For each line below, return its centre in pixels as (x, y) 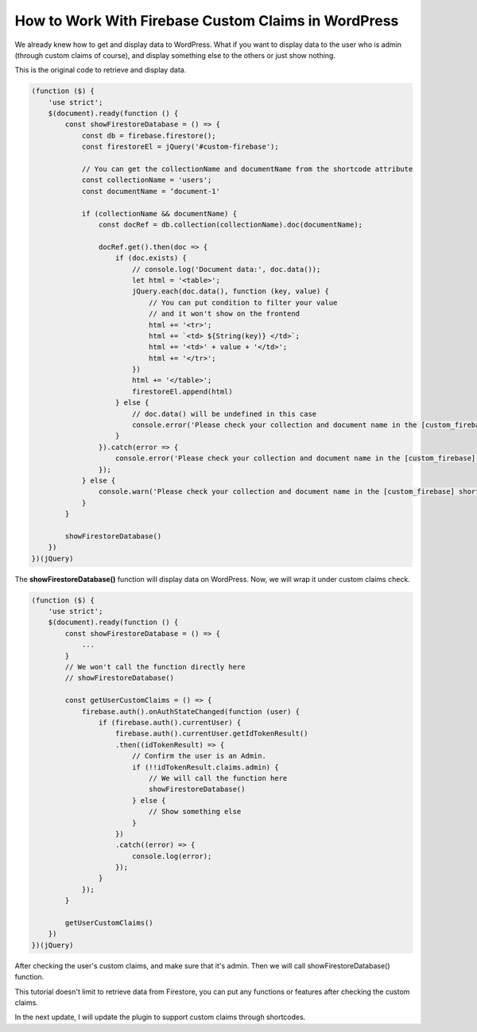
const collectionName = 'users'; (147, 180)
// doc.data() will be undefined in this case (224, 414)
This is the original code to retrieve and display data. (101, 70)
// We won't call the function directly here (155, 667)
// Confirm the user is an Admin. (199, 756)
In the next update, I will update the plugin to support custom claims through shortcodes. (160, 1017)
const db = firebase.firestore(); (149, 136)
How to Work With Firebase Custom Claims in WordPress (207, 21)
